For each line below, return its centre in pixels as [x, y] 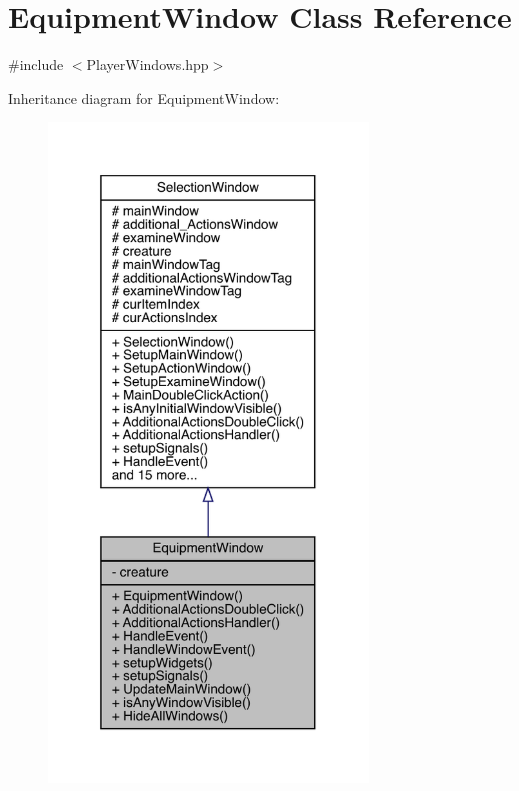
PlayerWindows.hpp [147, 64]
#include [36, 64]
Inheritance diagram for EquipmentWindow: [144, 97]
